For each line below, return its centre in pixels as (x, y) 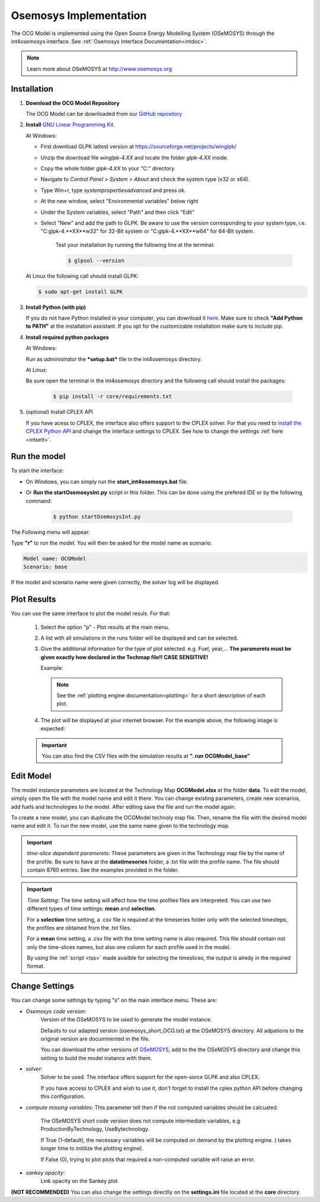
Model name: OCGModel (55, 559)
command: (39, 501)
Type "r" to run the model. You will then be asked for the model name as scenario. (112, 543)
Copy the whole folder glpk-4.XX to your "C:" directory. (108, 168)
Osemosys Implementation (79, 15)
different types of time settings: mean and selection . (92, 909)
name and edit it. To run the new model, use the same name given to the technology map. (121, 826)
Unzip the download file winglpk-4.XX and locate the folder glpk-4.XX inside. (135, 157)
